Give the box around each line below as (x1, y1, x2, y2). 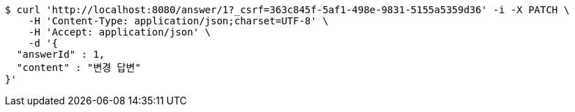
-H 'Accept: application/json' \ (28, 26, 211, 38)
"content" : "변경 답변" (16, 62, 141, 73)
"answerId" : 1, (16, 49, 105, 60)
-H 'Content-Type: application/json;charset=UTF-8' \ (28, 15, 329, 26)
